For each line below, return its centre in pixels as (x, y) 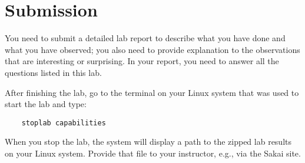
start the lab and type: (46, 104)
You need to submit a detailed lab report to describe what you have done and (145, 38)
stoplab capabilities (64, 123)
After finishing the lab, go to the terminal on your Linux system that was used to (152, 92)
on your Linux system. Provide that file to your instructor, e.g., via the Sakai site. (153, 153)
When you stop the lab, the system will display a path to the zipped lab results (148, 142)
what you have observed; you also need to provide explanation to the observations (152, 49)
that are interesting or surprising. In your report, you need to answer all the (142, 61)
